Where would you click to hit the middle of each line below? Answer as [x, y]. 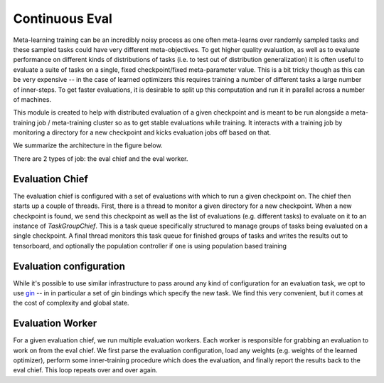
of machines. [32, 99]
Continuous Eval [63, 19]
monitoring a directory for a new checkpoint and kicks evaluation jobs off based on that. [142, 132]
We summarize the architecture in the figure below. [88, 145]
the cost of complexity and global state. [71, 303]
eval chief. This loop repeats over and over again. [85, 370]
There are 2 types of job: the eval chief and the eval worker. [101, 158]
